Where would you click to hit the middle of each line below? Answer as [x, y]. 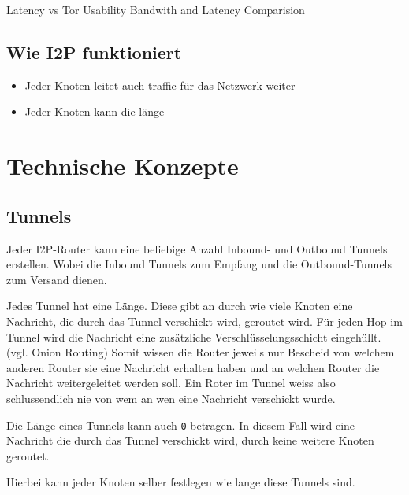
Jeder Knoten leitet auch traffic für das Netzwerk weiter [160, 85]
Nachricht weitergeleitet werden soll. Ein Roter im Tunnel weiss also [171, 383]
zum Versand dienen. [57, 279]
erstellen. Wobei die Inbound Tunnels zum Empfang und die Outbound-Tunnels [199, 264]
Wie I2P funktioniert [94, 52]
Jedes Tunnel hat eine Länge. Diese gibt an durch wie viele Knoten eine [180, 306]
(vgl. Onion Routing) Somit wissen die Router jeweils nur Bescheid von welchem [201, 352]
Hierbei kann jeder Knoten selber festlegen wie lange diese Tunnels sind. [181, 482]
